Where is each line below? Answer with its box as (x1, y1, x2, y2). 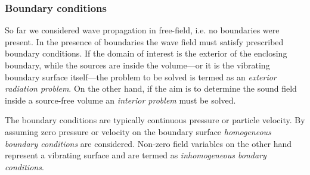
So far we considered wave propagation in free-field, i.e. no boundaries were (5, 24, 280, 36)
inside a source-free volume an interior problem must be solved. (5, 93, 236, 106)
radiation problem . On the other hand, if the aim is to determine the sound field (5, 82, 297, 95)
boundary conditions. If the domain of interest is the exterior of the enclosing (5, 47, 287, 60)
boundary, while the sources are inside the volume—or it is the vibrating (5, 59, 270, 71)
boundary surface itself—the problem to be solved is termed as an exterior (5, 70, 277, 83)
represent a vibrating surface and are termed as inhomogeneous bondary (5, 149, 266, 161)
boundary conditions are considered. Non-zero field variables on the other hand (5, 137, 292, 149)
